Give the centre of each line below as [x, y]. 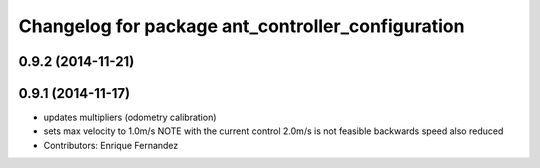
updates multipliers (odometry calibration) [130, 117]
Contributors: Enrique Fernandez [111, 145]
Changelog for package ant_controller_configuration [241, 26]
